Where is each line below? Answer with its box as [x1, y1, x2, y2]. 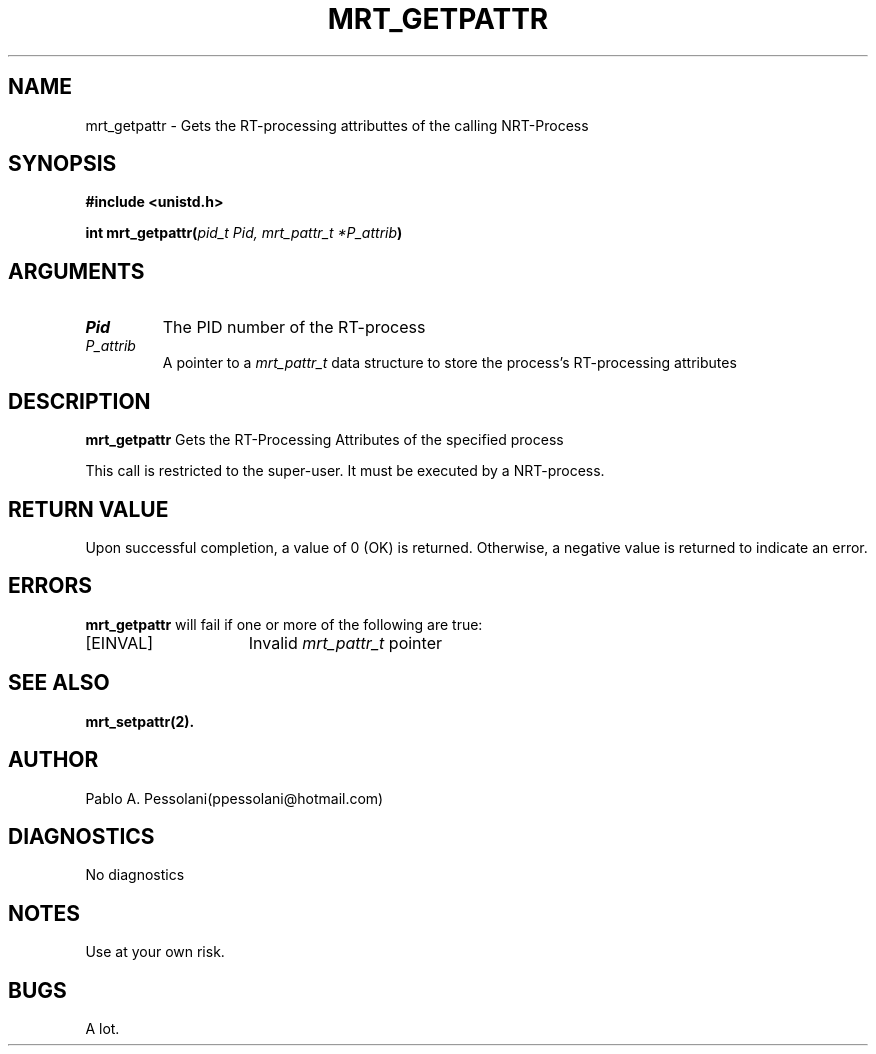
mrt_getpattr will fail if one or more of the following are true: [85, 615, 483, 633]
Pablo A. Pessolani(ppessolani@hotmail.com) [85, 789, 384, 807]
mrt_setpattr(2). [85, 712, 195, 730]
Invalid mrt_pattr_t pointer [248, 632, 442, 653]
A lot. [85, 1020, 120, 1038]
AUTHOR [8, 747, 99, 773]
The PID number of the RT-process [162, 317, 426, 338]
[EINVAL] [85, 632, 154, 653]
